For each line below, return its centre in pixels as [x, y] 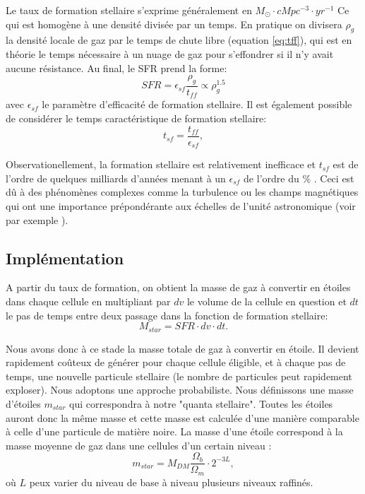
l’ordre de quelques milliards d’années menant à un [116, 178]
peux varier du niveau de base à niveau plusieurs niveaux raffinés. [171, 482]
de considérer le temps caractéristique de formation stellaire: [136, 118]
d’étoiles [23, 403]
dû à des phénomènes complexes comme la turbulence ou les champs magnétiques [182, 192]
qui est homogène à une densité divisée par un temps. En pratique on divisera [174, 24]
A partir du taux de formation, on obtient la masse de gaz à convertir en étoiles [178, 287]
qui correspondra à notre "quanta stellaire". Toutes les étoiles [201, 403]
